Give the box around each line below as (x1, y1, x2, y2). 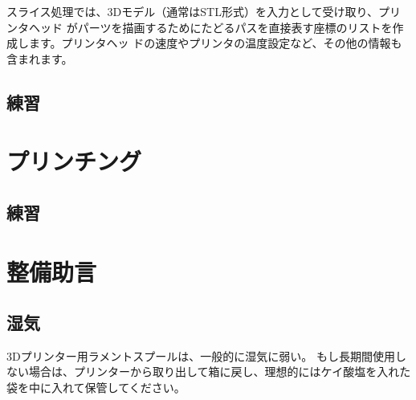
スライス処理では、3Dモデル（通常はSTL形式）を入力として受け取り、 (6, 3, 378, 19)
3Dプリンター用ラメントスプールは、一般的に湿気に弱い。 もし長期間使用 (6, 347, 395, 364)
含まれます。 (6, 50, 73, 67)
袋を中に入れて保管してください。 (6, 379, 186, 396)
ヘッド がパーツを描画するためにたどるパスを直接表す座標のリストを (28, 18, 393, 35)
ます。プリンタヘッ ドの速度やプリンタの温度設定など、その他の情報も (28, 35, 402, 51)
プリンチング (6, 145, 142, 178)
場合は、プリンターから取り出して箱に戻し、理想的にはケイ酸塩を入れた (28, 363, 411, 380)
